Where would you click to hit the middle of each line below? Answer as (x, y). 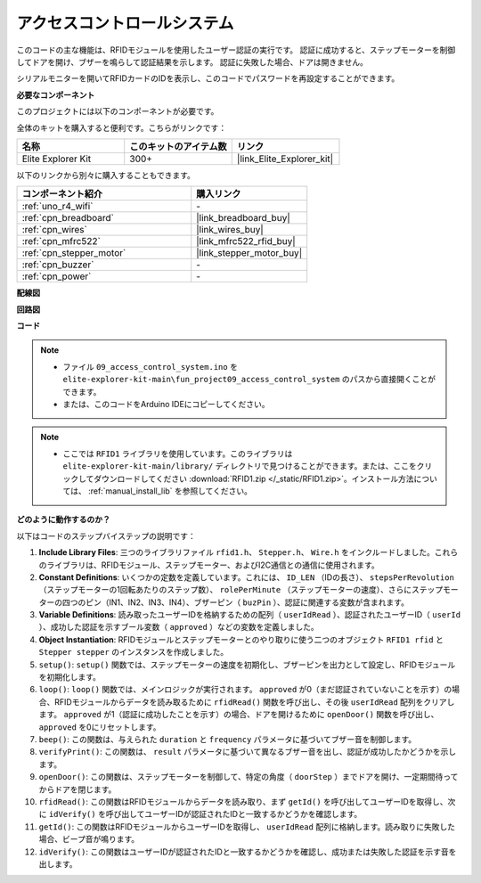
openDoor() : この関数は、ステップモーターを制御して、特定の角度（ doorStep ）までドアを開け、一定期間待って (249, 777)
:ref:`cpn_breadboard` (68, 218)
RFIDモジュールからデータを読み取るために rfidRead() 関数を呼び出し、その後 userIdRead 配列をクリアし (254, 702)
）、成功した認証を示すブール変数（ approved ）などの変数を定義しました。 (179, 627)
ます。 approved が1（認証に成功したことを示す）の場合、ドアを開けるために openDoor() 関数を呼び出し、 (239, 715)
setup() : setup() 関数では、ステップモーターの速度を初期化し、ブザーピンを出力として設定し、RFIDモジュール (247, 665)
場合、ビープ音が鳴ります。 (89, 839)
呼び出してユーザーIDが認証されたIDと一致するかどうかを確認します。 (234, 814)
